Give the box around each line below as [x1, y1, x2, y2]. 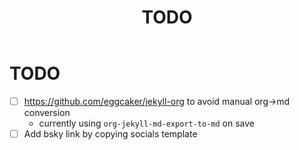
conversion [23, 107, 71, 118]
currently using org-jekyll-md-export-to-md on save [38, 117, 256, 129]
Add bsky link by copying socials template [23, 128, 198, 140]
